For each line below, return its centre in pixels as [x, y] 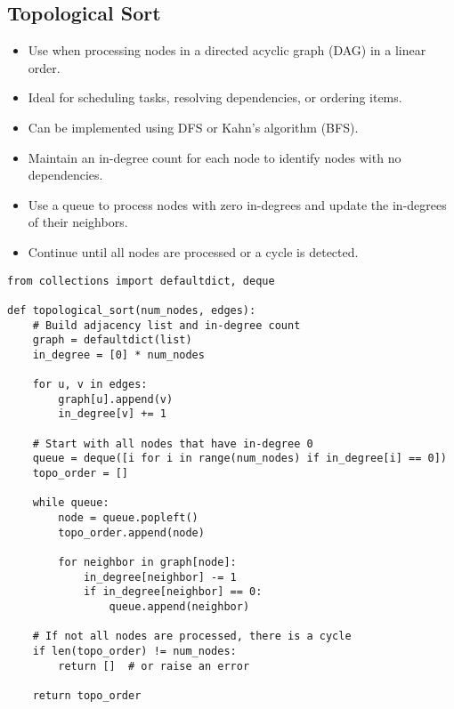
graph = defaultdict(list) [112, 340]
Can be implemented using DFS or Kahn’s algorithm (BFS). [193, 127]
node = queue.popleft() [128, 518]
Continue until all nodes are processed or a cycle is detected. [193, 251]
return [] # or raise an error [154, 666]
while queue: [71, 503]
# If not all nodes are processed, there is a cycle [192, 636]
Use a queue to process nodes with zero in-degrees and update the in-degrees [237, 204]
